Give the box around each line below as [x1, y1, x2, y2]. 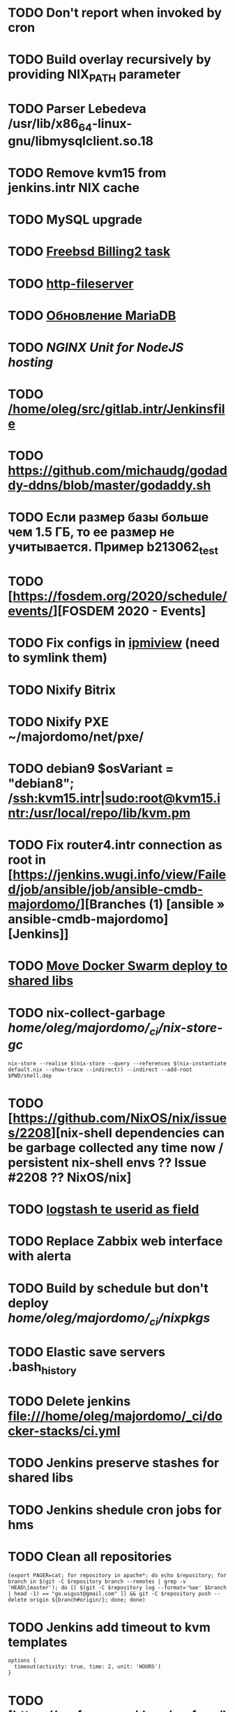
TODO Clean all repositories [8, 1549, 172, 1565]
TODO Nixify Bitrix [8, 682, 116, 698]
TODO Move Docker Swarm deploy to [8, 958, 228, 974]
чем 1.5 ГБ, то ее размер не [8, 524, 175, 540]
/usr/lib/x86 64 [8, 116, 93, 134]
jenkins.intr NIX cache [8, 179, 140, 195]
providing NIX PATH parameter [8, 66, 181, 84]
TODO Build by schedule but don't [8, 1280, 209, 1296]
